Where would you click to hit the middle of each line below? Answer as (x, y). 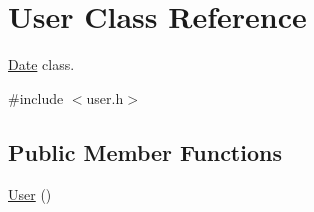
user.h (105, 97)
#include (36, 97)
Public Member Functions (145, 151)
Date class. (41, 64)
